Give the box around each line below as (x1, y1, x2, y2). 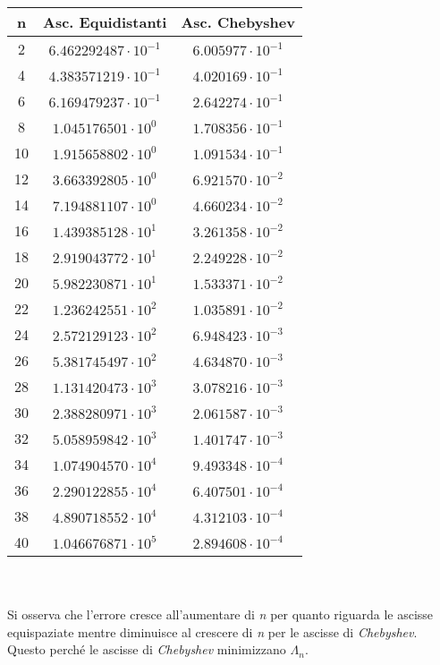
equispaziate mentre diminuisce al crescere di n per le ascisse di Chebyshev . (7, 622, 418, 641)
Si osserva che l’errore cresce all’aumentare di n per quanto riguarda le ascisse (7, 605, 434, 624)
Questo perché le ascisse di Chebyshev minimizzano (7, 640, 286, 659)
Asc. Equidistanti (43, 12, 167, 32)
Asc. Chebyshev (181, 12, 295, 32)
